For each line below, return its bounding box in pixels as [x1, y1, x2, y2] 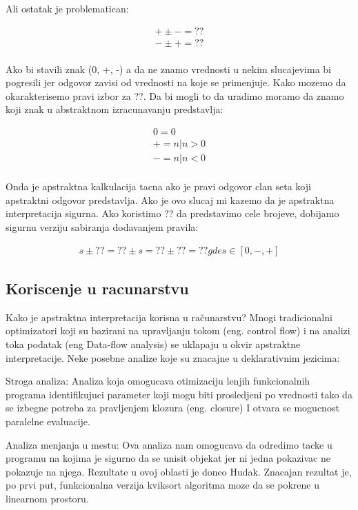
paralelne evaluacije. [6, 414, 90, 428]
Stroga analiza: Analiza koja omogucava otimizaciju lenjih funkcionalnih [6, 374, 310, 388]
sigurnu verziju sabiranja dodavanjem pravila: [6, 219, 199, 234]
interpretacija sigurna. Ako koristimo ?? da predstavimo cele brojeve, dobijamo [6, 206, 339, 221]
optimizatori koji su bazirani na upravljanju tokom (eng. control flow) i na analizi [6, 323, 350, 338]
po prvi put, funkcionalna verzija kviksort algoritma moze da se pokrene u [6, 478, 319, 492]
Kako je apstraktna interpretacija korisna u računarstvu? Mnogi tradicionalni [6, 309, 332, 324]
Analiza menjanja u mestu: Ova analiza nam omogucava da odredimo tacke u [6, 437, 332, 451]
